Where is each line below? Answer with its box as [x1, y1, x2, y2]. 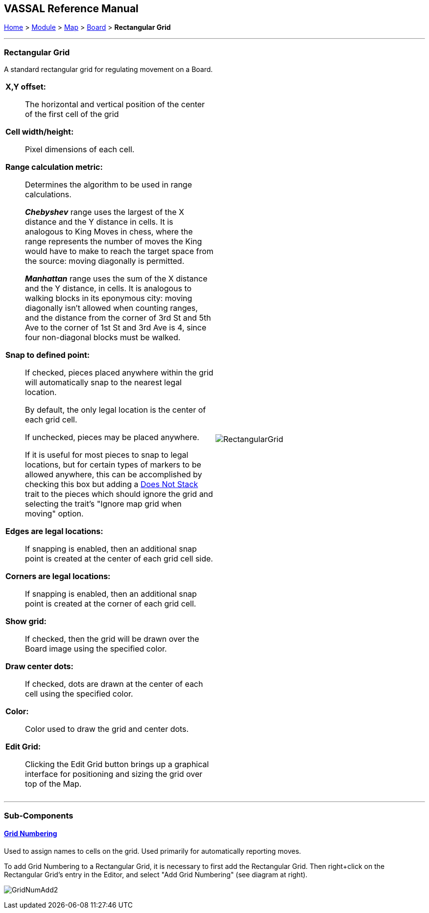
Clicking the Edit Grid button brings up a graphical [25, 759, 209, 770]
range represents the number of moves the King [25, 236, 202, 247]
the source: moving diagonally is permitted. [25, 256, 185, 266]
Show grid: [5, 616, 47, 627]
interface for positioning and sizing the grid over [25, 769, 203, 779]
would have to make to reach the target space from [25, 246, 214, 257]
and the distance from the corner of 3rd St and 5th [25, 313, 211, 323]
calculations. [25, 189, 71, 200]
